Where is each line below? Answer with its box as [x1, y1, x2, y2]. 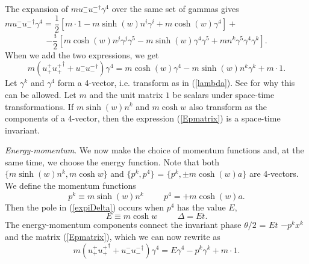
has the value [177, 200, 226, 213]
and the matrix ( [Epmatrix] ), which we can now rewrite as [5, 230, 220, 242]
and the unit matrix [89, 88, 163, 100]
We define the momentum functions [5, 179, 136, 192]
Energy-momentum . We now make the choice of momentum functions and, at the [5, 144, 304, 156]
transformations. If [5, 100, 74, 112]
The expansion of [5, 2, 69, 14]
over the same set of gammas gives [111, 2, 239, 14]
